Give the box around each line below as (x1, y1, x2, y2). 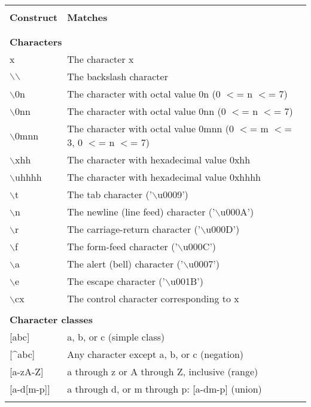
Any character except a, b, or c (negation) (67, 347, 244, 361)
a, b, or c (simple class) (67, 330, 165, 344)
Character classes (10, 312, 93, 326)
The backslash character (67, 69, 168, 83)
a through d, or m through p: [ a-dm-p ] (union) (67, 382, 262, 396)
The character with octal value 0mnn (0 (67, 122, 234, 135)
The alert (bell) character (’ (67, 257, 184, 271)
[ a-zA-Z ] (10, 365, 44, 378)
